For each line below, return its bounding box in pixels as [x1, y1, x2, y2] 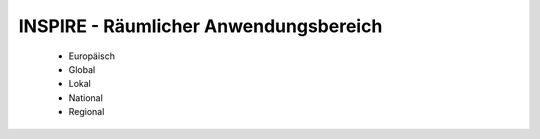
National [68, 91, 104, 104]
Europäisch [68, 50, 115, 62]
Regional [68, 106, 105, 118]
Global [68, 63, 96, 75]
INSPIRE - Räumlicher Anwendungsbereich [18, 15, 383, 37]
